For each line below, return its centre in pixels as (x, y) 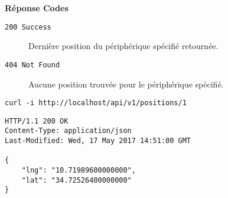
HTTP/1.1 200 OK (37, 121)
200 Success (28, 27)
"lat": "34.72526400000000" (76, 180)
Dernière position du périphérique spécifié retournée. (123, 46)
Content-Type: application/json (68, 131)
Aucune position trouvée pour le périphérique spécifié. (126, 84)
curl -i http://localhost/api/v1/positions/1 (96, 103)
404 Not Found (32, 65)
